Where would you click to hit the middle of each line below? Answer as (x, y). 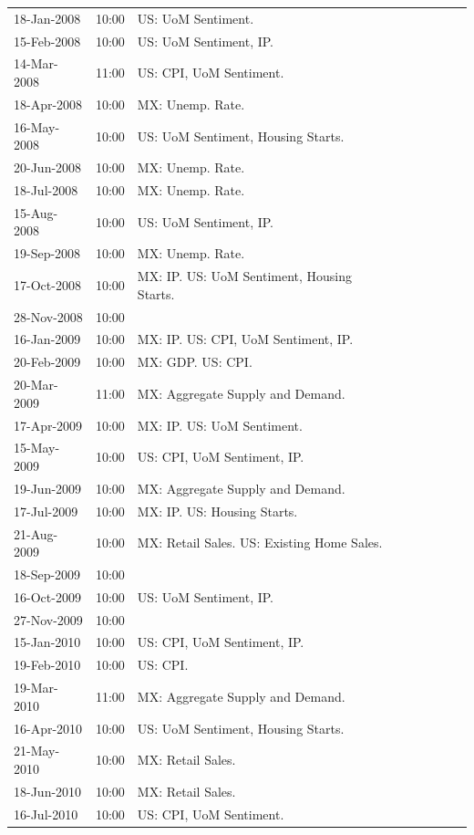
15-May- (37, 448)
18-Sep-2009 (47, 574)
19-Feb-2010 (47, 665)
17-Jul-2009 (46, 511)
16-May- (37, 126)
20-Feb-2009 (47, 362)
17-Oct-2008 (47, 284)
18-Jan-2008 (47, 18)
